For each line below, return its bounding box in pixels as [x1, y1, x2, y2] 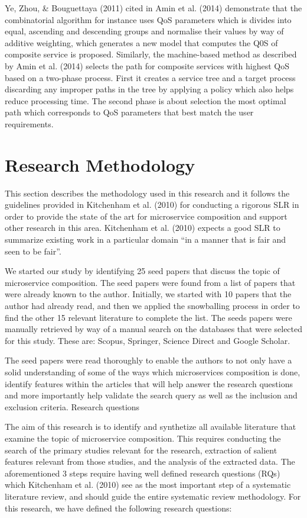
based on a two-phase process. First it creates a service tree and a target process [5, 71, 296, 83]
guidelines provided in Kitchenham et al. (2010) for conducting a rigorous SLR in [5, 198, 299, 211]
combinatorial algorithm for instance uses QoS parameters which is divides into [5, 13, 292, 25]
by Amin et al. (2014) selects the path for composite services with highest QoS [5, 59, 289, 72]
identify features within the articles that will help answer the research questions [5, 377, 293, 390]
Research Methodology [5, 152, 195, 176]
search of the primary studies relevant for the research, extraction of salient [5, 443, 277, 456]
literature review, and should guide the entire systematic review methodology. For [5, 490, 301, 502]
